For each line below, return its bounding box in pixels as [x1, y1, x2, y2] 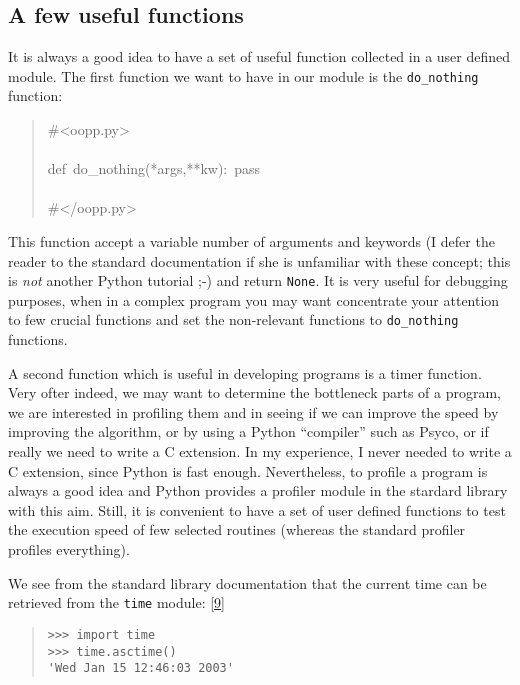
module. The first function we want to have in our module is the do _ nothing [8, 65, 479, 86]
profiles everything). [8, 539, 130, 560]
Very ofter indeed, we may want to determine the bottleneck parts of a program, [8, 382, 502, 403]
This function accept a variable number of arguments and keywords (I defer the [8, 231, 495, 252]
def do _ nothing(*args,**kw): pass [47, 158, 261, 179]
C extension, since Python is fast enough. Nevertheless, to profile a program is [8, 460, 488, 481]
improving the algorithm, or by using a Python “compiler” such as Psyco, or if [8, 421, 489, 442]
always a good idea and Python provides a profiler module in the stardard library [8, 480, 508, 501]
